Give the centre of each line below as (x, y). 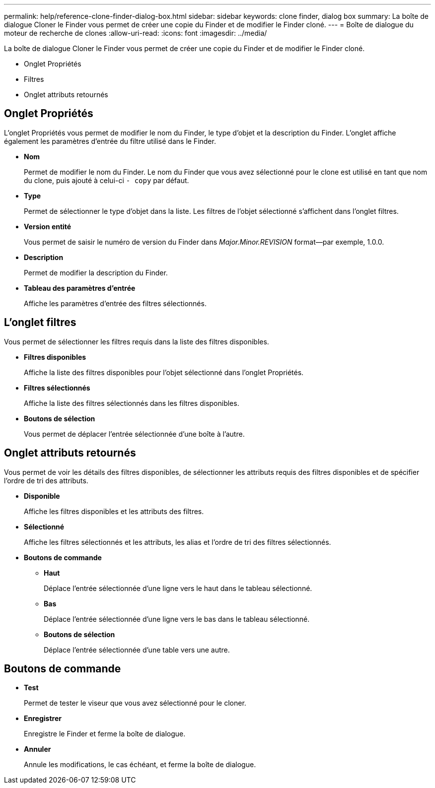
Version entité (48, 226)
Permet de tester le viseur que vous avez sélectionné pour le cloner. (135, 703)
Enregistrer (43, 719)
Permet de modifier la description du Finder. (96, 272)
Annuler (37, 749)
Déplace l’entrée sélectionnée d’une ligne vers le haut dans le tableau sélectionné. (178, 588)
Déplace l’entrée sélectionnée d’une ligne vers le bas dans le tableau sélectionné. (177, 619)
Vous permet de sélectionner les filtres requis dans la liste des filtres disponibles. (137, 341)
